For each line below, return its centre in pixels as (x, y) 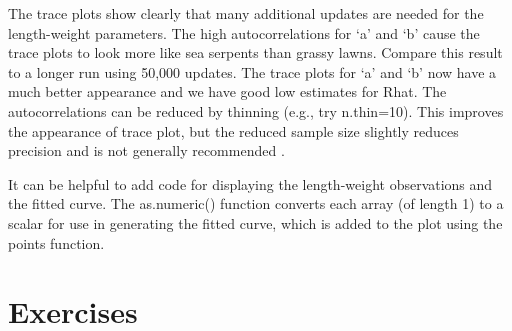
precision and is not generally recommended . (146, 150)
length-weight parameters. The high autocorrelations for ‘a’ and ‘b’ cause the (244, 32)
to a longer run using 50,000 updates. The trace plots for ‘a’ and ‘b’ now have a (252, 71)
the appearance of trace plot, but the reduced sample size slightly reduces (233, 130)
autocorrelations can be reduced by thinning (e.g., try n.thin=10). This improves (256, 110)
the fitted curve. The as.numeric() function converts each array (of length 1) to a (256, 203)
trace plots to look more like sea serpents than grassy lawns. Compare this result (255, 52)
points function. (56, 242)
